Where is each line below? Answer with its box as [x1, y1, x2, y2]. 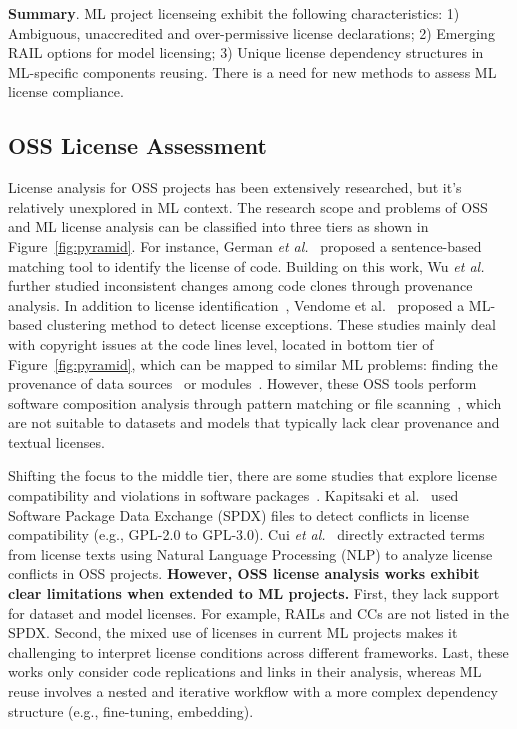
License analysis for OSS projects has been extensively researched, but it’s [8, 177, 462, 198]
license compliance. [8, 81, 124, 102]
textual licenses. [8, 431, 105, 452]
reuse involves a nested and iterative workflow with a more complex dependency [8, 681, 498, 702]
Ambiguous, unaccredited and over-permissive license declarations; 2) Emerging [8, 22, 495, 43]
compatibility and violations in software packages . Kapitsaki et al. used [8, 485, 459, 506]
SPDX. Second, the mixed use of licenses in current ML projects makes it [8, 622, 458, 643]
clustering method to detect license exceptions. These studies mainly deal [46, 314, 496, 335]
